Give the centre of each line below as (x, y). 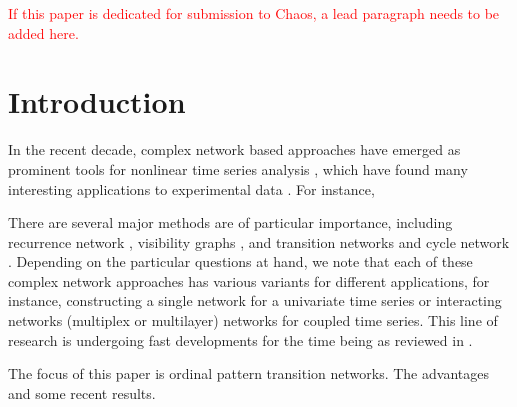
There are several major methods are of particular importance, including (230, 222)
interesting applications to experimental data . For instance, (191, 188)
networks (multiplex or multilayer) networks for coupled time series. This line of (253, 320)
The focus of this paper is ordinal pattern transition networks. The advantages (248, 373)
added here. (43, 32)
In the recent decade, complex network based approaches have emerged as (234, 149)
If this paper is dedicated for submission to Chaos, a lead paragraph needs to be (254, 13)
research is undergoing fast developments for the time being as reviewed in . (240, 339)
